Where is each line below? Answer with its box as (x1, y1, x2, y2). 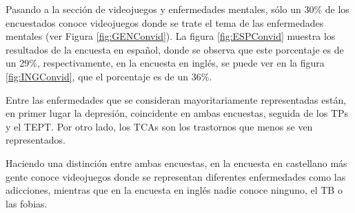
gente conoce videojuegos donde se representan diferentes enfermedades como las (6, 169, 346, 183)
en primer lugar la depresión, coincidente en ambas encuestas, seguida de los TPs (6, 106, 349, 120)
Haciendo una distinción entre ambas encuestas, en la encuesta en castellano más (6, 155, 347, 170)
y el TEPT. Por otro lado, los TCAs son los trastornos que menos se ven (6, 119, 313, 133)
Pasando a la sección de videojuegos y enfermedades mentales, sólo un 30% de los (6, 2, 349, 16)
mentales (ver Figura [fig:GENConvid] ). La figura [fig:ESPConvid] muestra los (6, 29, 336, 43)
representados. (6, 133, 65, 147)
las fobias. (6, 196, 48, 210)
